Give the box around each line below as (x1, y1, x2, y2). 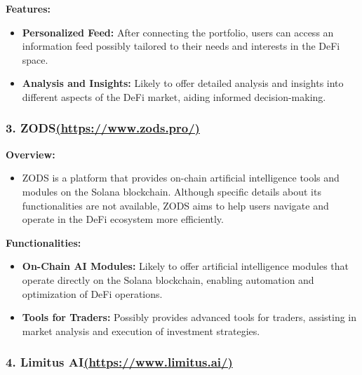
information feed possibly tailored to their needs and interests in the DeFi (22, 39, 340, 53)
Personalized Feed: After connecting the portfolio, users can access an (22, 25, 334, 39)
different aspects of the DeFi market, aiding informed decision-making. (22, 89, 326, 104)
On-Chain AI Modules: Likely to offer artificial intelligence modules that (22, 259, 349, 273)
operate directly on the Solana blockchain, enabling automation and (22, 272, 314, 287)
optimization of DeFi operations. (22, 286, 163, 301)
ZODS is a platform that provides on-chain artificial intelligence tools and (22, 170, 340, 185)
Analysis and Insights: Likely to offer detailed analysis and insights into (22, 76, 344, 90)
